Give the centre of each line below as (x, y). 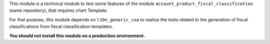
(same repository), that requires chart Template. (59, 10)
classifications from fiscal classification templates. (61, 27)
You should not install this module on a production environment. (77, 36)
